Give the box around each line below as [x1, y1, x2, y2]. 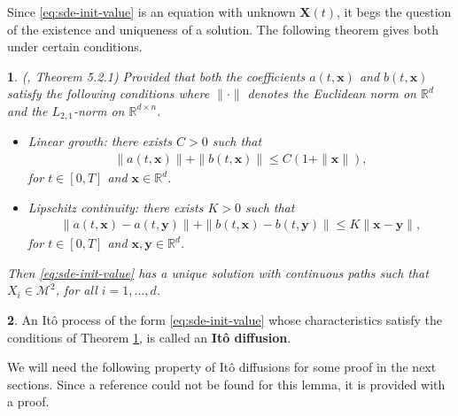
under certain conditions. [7, 37, 143, 56]
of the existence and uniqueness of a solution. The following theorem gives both [7, 19, 439, 38]
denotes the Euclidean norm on [247, 84, 416, 103]
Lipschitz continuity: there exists [27, 197, 204, 216]
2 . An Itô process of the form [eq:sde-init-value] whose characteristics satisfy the [7, 311, 443, 329]
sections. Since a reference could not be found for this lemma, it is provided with [7, 374, 446, 393]
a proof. [7, 392, 50, 411]
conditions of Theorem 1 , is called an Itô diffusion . [7, 327, 291, 346]
